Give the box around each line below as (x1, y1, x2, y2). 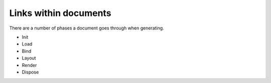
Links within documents (9, 7, 111, 18)
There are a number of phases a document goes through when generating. (9, 25, 164, 31)
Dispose (22, 69, 39, 75)
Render (22, 62, 37, 68)
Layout (22, 55, 36, 61)
